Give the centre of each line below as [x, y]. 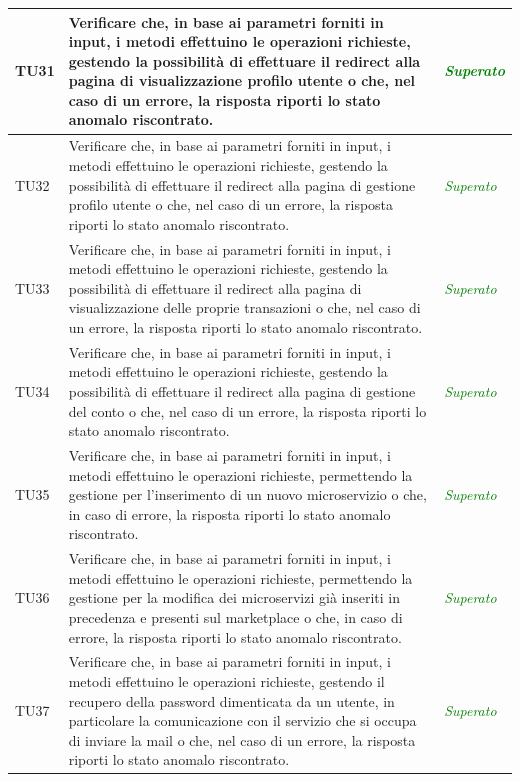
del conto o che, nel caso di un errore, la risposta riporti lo [247, 410]
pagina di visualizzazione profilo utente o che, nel [242, 80]
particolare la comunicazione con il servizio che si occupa [242, 720]
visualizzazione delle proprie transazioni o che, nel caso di [244, 307]
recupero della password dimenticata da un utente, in [231, 700]
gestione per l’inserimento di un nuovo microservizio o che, [247, 494]
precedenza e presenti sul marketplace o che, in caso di [235, 616]
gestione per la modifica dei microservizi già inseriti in [234, 597]
